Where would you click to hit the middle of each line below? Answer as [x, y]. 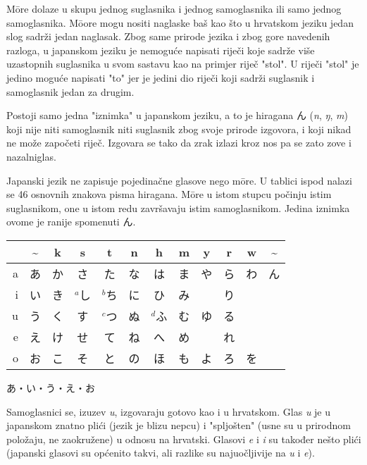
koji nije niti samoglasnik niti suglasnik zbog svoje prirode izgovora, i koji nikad [179, 129]
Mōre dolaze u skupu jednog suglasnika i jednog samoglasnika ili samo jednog [174, 8]
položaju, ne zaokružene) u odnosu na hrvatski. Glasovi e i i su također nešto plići [184, 439]
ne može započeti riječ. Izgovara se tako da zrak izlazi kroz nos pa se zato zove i [179, 143]
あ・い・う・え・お [51, 387]
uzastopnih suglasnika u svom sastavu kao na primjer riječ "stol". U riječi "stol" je [183, 64]
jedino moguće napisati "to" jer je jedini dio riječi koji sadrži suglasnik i [161, 77]
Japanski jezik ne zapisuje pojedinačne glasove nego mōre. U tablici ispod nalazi [179, 180]
